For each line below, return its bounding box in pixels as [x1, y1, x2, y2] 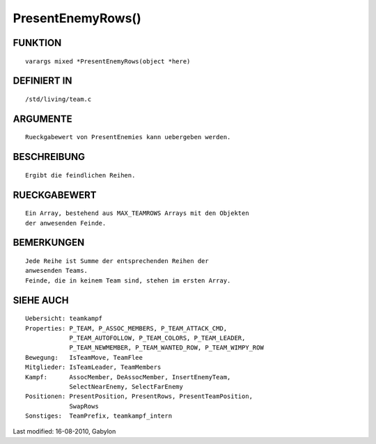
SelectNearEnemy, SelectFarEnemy [69, 383, 184, 390]
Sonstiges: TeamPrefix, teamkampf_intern [25, 412, 173, 420]
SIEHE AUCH [13, 294, 69, 306]
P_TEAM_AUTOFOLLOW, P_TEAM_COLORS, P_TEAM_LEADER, [69, 334, 246, 342]
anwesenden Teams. [25, 267, 88, 275]
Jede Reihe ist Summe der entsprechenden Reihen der [25, 257, 209, 264]
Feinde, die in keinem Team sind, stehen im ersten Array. [25, 276, 231, 285]
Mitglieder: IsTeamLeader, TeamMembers [25, 363, 162, 372]
